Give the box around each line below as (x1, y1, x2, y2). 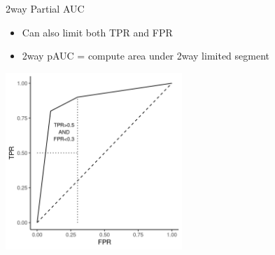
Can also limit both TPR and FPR (22, 25, 173, 39)
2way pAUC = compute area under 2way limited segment (22, 48, 270, 63)
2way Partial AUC (6, 1, 85, 15)
